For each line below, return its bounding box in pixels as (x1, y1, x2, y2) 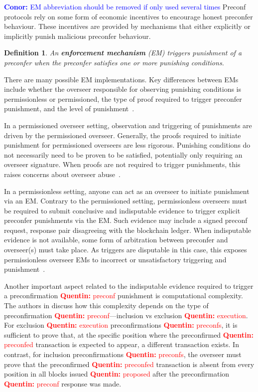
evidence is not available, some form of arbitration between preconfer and (4, 234, 228, 245)
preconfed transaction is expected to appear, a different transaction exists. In (4, 339, 239, 350)
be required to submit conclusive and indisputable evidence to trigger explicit (4, 205, 241, 215)
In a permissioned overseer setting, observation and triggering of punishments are (4, 120, 252, 130)
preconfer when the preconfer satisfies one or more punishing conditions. (4, 57, 224, 67)
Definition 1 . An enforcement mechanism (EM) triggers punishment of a (4, 47, 242, 58)
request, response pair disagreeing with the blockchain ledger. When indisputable (4, 224, 252, 235)
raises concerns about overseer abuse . (4, 169, 121, 179)
